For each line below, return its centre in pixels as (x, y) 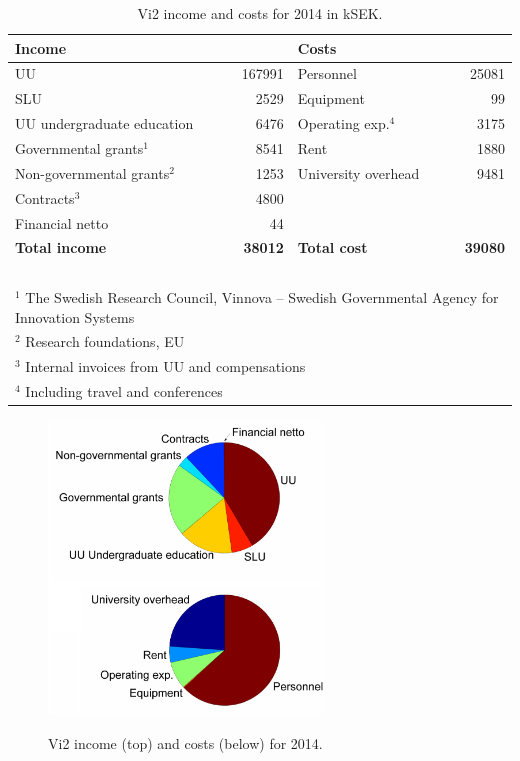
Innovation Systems (75, 316)
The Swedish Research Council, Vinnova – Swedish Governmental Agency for (262, 297)
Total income (61, 247)
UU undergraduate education (104, 123)
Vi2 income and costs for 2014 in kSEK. (260, 13)
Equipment (331, 98)
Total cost (332, 247)
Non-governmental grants (92, 172)
